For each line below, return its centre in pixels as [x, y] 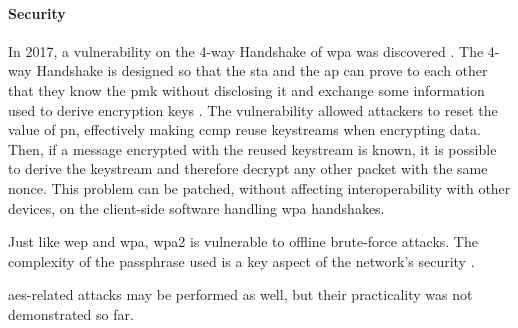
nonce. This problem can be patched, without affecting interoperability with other [259, 187]
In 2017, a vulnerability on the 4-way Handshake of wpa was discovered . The [246, 50]
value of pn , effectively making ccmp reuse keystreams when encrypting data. [244, 129]
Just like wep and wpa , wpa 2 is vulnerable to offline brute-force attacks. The [243, 241]
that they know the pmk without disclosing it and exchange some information [246, 89]
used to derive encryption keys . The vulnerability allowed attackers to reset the [253, 109]
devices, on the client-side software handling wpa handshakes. [196, 207]
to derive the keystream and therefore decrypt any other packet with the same [248, 168]
